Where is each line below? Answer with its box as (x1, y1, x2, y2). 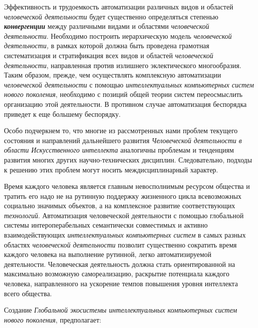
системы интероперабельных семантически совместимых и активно (4, 220, 208, 230)
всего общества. (4, 288, 52, 298)
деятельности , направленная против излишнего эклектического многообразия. (4, 60, 242, 70)
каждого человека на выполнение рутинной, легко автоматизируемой (4, 249, 212, 259)
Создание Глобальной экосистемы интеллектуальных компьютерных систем (4, 305, 237, 315)
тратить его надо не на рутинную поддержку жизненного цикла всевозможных (4, 190, 242, 201)
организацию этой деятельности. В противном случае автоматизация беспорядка (4, 98, 247, 109)
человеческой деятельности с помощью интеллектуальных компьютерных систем (4, 79, 254, 89)
